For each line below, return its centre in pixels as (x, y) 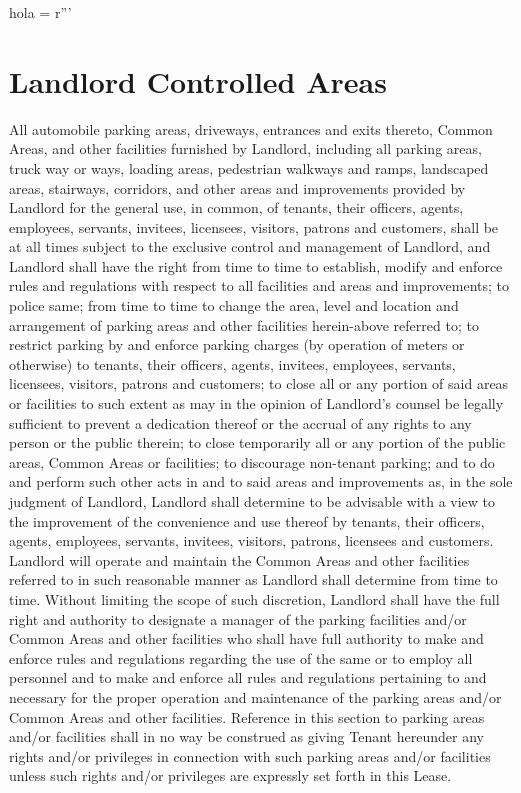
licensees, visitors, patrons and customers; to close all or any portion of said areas (259, 383)
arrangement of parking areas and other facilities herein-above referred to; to (244, 324)
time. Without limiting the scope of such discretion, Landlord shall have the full (254, 598)
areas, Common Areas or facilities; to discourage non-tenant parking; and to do (252, 461)
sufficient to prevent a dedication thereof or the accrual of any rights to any (240, 422)
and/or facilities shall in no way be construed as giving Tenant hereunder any (246, 736)
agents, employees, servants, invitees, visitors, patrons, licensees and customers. (251, 540)
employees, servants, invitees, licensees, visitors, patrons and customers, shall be (254, 226)
